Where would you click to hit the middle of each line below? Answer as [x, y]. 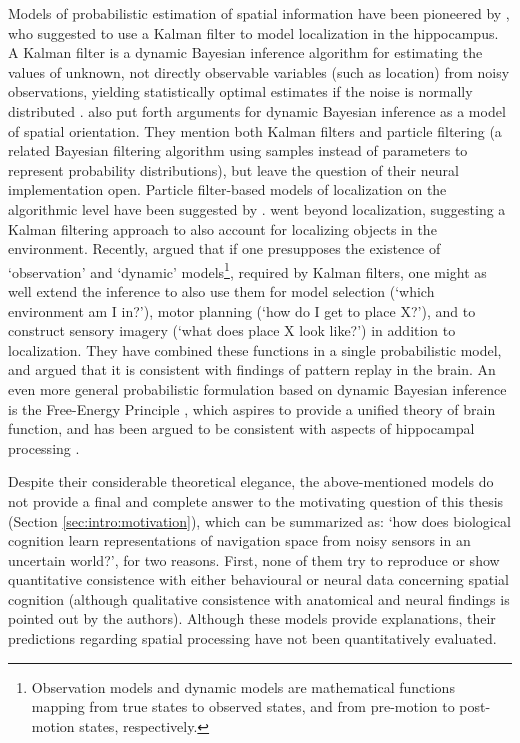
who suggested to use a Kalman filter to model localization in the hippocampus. [253, 32]
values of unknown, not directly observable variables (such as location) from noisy [259, 71]
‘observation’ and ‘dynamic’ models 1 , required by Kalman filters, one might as [247, 270]
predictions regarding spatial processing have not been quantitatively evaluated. [252, 638]
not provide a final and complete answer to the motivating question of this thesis [256, 500]
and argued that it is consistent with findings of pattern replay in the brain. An [252, 369]
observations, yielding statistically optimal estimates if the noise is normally [240, 91]
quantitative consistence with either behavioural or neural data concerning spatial [258, 579]
